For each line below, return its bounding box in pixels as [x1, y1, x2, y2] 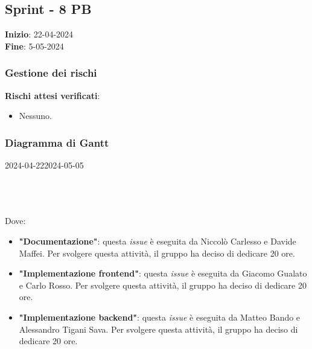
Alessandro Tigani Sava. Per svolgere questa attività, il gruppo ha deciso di [19, 322, 298, 335]
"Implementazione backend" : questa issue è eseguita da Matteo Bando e [19, 310, 301, 323]
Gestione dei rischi [5, 65, 97, 80]
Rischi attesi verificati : [5, 89, 100, 101]
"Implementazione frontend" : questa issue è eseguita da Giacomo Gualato [19, 267, 307, 280]
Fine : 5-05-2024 [5, 39, 64, 52]
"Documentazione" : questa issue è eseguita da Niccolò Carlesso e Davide [19, 234, 296, 247]
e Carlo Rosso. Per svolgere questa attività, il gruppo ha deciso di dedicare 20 [19, 278, 307, 291]
